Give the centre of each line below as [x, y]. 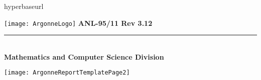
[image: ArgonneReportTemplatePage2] [67, 73]
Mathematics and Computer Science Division [84, 56]
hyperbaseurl [24, 6]
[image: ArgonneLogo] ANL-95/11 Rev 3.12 [78, 23]
